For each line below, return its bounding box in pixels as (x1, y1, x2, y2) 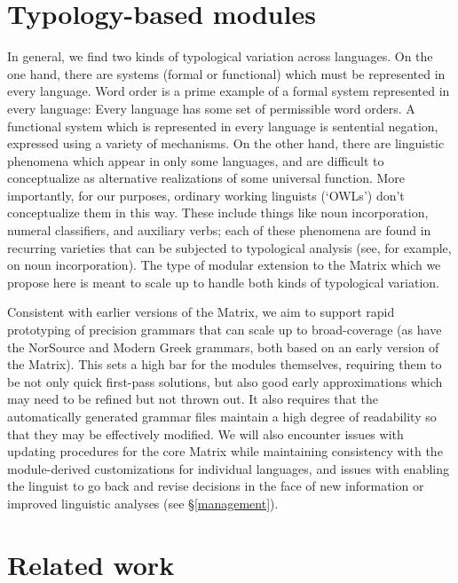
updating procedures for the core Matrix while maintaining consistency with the (7, 442, 443, 461)
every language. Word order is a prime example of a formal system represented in (7, 82, 450, 100)
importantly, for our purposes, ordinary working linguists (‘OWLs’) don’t (7, 185, 405, 204)
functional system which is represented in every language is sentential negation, (7, 116, 438, 135)
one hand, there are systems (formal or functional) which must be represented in (7, 64, 446, 83)
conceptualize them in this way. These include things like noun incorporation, (7, 203, 429, 222)
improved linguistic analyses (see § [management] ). (7, 493, 279, 512)
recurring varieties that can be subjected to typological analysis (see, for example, (7, 238, 452, 256)
